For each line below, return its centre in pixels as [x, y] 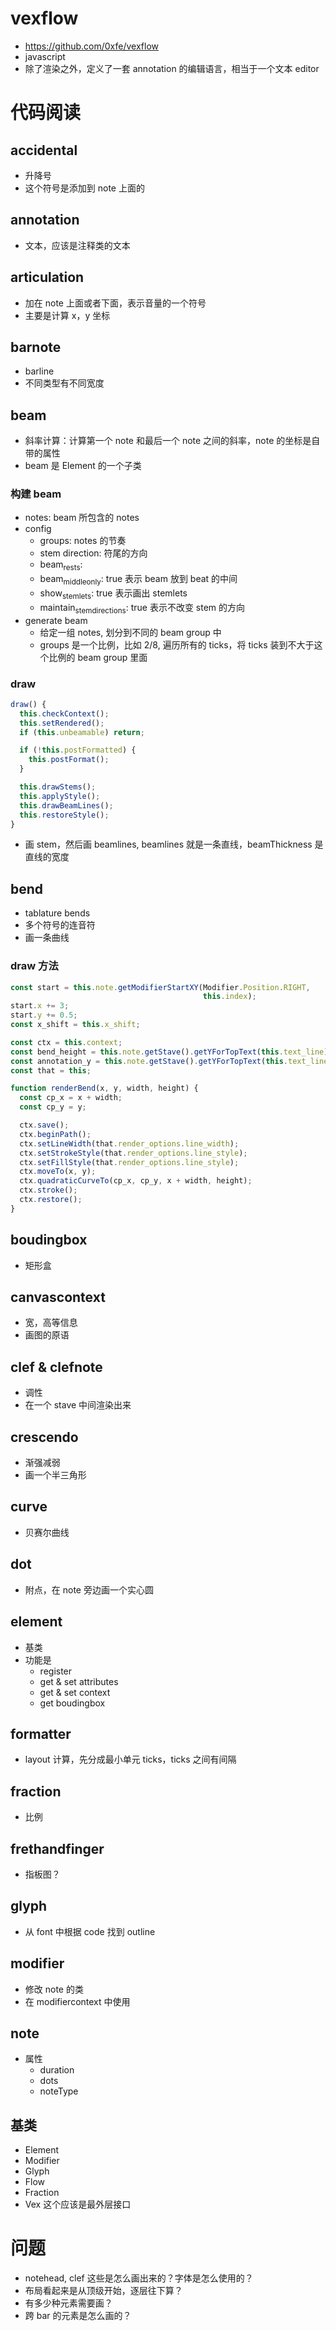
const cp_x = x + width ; [71, 1098]
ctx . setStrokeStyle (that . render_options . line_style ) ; [133, 1153]
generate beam [56, 620]
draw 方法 [34, 966]
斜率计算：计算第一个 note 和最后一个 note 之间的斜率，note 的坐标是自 [172, 441]
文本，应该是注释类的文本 [77, 245]
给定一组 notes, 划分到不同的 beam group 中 [130, 632]
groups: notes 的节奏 [83, 541]
